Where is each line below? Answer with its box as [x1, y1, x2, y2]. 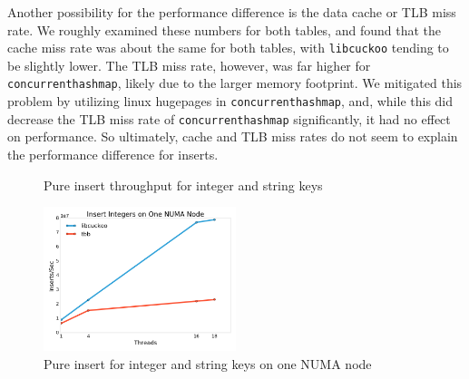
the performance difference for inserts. [7, 145, 219, 163]
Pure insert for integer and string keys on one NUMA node [44, 354, 372, 373]
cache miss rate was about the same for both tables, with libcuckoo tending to [7, 38, 449, 57]
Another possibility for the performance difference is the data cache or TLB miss [7, 3, 456, 21]
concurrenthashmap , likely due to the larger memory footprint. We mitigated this [7, 73, 463, 92]
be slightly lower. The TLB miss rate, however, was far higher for [7, 55, 371, 74]
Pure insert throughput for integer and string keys [44, 175, 323, 194]
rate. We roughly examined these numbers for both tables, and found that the [7, 20, 441, 39]
